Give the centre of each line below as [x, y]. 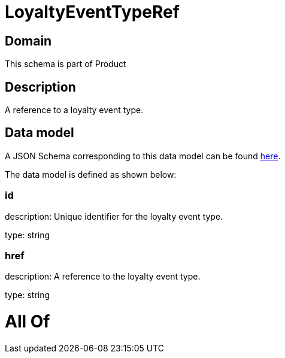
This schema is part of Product [66, 64]
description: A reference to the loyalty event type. [103, 277]
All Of [28, 322]
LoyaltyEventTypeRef [92, 12]
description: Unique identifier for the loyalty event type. [114, 216]
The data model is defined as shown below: [91, 174]
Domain [28, 41]
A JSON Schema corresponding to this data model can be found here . [143, 156]
